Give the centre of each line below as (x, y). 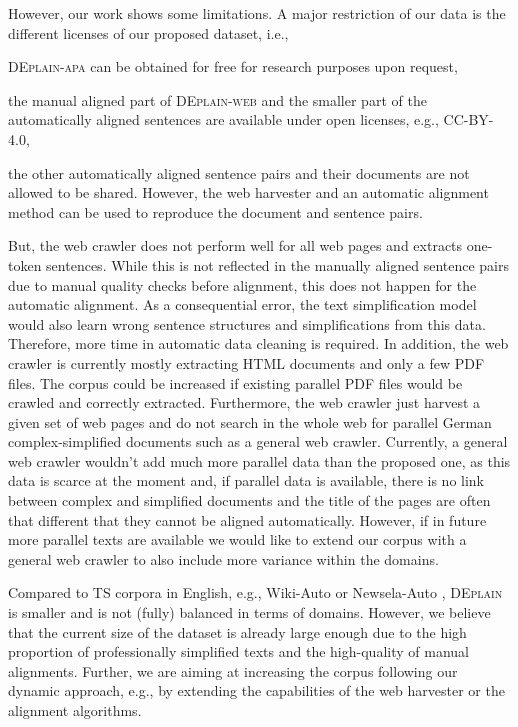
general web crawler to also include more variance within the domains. (223, 558)
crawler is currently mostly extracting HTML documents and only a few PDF (246, 362)
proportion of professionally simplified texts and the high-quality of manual (238, 651)
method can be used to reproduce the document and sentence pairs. (215, 211)
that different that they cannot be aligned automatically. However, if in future (247, 519)
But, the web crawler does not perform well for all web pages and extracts (235, 245)
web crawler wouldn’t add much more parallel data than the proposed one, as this (259, 460)
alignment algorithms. (75, 710)
